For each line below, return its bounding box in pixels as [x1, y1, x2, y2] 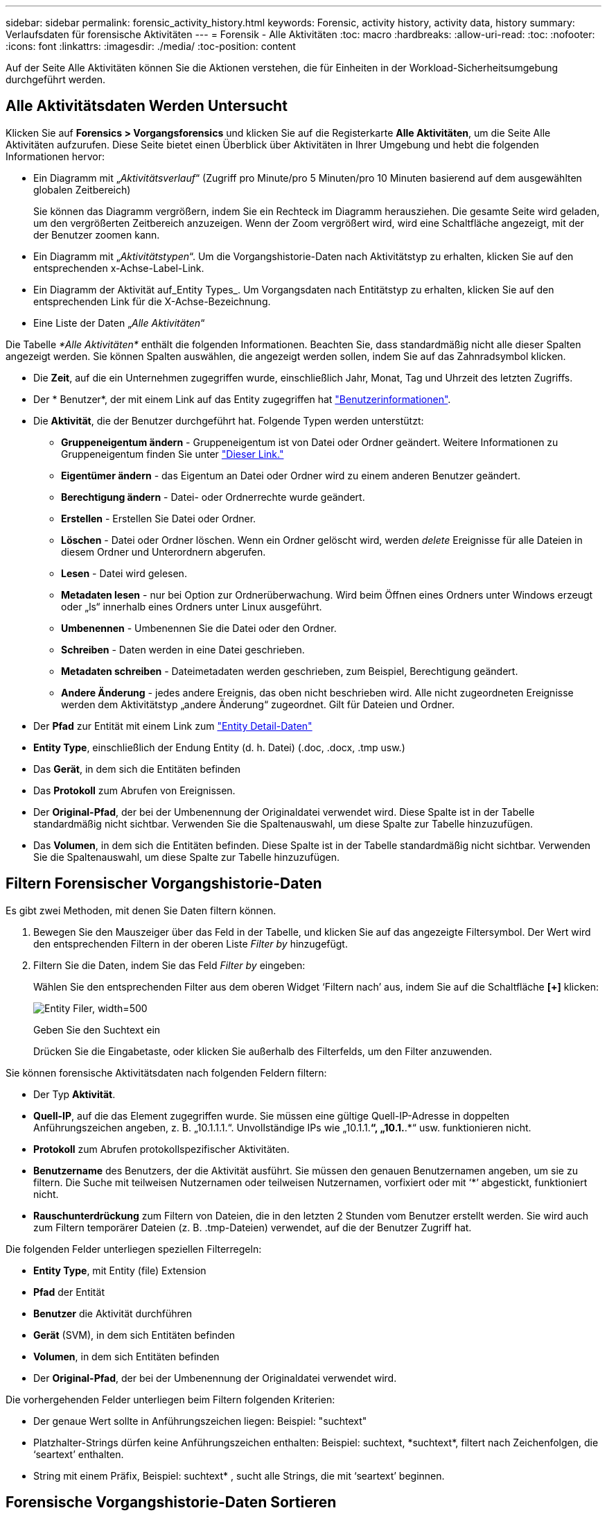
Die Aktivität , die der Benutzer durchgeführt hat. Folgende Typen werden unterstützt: [33, 414, 424, 427]
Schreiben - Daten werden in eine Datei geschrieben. [61, 643, 305, 656]
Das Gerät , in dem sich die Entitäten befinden [33, 762, 241, 775]
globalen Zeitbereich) [33, 183, 131, 196]
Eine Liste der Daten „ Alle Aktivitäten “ [33, 316, 205, 329]
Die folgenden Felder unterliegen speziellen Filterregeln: [6, 1242, 262, 1255]
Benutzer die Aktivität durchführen [33, 1307, 192, 1319]
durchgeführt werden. [6, 74, 106, 85]
